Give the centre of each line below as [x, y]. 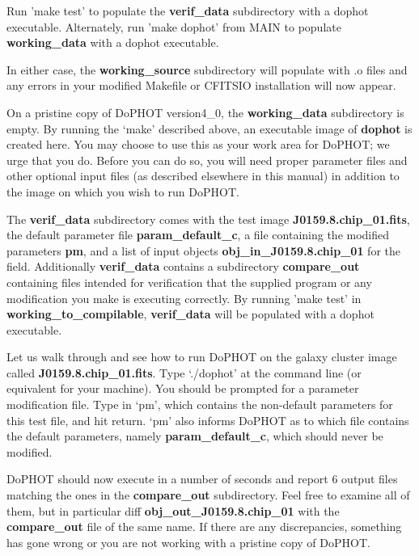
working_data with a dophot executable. [113, 42]
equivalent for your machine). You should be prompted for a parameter [183, 388]
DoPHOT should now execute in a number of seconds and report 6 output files [202, 479]
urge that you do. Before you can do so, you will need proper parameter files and [207, 160]
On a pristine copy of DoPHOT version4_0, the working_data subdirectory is [205, 112]
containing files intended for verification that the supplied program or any [189, 282]
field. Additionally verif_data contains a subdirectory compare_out [183, 266]
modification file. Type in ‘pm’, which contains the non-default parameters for [200, 404]
